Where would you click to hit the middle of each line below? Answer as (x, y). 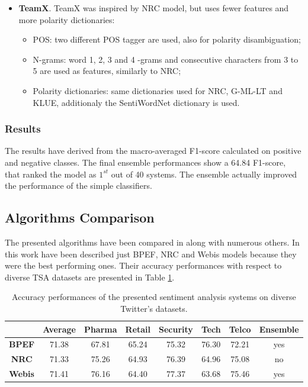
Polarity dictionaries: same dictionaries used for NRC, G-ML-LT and (158, 90)
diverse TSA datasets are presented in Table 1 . (90, 277)
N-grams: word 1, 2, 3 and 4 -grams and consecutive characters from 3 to (166, 59)
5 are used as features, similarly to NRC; (107, 71)
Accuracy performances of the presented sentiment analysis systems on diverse (154, 297)
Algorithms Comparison (80, 217)
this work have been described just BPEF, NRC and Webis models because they (151, 254)
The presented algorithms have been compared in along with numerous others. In (152, 242)
